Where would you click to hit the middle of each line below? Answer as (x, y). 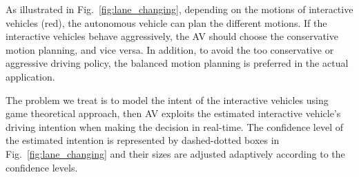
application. (30, 76)
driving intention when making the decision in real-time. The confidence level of (174, 126)
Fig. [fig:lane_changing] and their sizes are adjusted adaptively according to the (175, 153)
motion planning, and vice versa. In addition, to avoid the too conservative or (170, 49)
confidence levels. (42, 167)
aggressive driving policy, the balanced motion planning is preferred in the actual (177, 63)
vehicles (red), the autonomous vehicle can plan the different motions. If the (166, 22)
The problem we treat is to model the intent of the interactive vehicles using (167, 100)
